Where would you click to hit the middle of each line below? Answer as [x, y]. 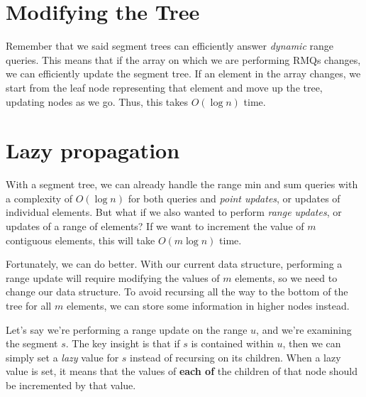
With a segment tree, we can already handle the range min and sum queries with [182, 184]
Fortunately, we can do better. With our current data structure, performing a [174, 264]
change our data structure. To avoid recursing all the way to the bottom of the [177, 292]
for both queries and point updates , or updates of [234, 198]
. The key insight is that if [123, 343]
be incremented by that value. [71, 385]
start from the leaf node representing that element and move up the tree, [164, 87]
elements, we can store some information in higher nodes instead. [208, 305]
